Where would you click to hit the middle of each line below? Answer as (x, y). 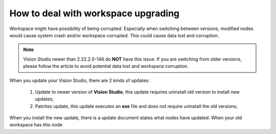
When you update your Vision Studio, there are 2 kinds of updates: (80, 80)
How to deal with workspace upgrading (95, 13)
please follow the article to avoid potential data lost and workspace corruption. (106, 66)
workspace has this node (36, 125)
